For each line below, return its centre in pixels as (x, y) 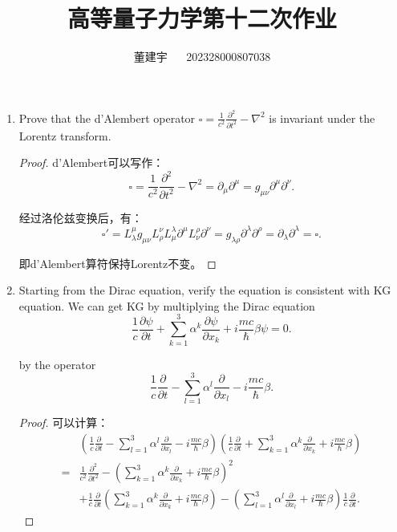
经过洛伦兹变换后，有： (81, 217)
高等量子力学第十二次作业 (202, 18)
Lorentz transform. (65, 135)
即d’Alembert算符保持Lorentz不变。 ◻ (117, 263)
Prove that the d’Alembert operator (107, 118)
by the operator (57, 364)
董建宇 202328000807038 (202, 57)
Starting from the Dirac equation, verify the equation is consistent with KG (205, 290)
